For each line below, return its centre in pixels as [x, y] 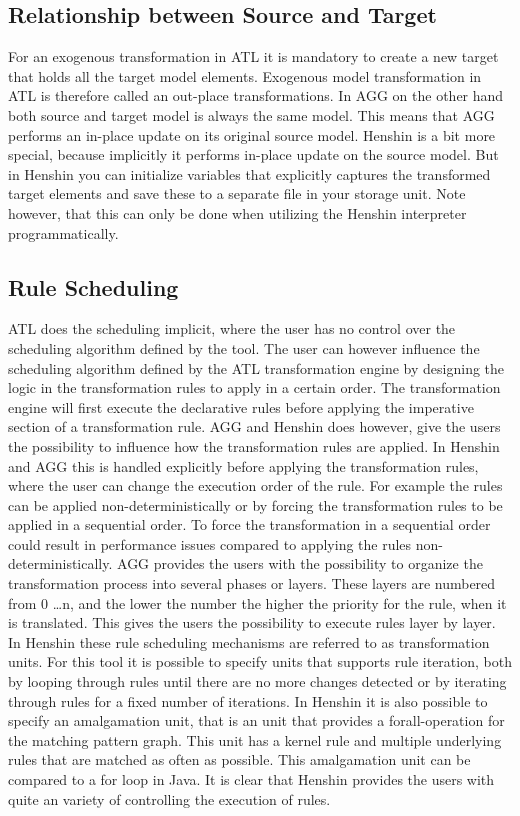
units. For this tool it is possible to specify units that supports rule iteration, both [260, 661]
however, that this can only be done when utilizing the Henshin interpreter [237, 212]
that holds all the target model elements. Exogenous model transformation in [245, 75]
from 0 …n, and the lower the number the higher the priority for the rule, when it [257, 602]
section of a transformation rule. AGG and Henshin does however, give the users [254, 426]
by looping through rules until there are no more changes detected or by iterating [257, 681]
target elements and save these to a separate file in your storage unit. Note [237, 193]
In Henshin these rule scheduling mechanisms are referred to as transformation [249, 641]
